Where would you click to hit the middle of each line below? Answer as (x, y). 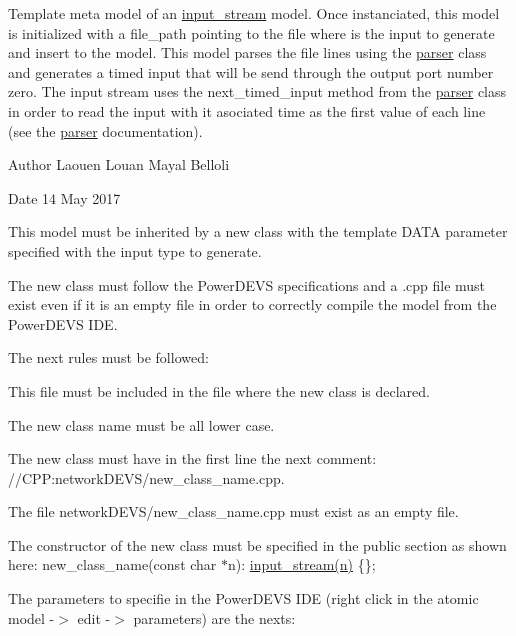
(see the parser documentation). (105, 130)
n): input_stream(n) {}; (302, 564)
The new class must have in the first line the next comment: (192, 458)
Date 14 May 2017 (64, 197)
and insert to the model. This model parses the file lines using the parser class (247, 52)
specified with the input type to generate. (135, 250)
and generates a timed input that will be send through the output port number (251, 71)
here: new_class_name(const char (112, 564)
